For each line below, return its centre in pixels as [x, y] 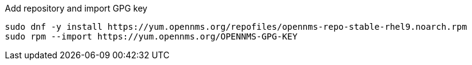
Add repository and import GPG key [76, 8]
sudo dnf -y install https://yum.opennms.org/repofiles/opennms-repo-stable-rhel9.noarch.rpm [236, 27]
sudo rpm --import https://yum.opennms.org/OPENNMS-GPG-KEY [151, 36]
